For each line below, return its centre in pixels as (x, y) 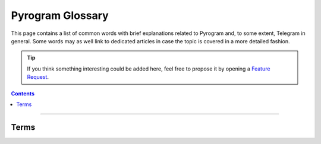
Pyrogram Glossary (60, 15)
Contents (23, 93)
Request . (38, 77)
